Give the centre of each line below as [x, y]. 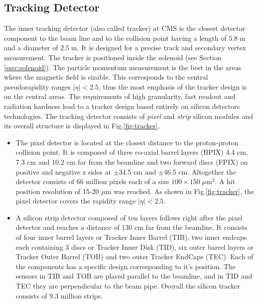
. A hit [225, 181]
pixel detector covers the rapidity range [76, 201]
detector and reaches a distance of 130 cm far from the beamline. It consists [131, 227]
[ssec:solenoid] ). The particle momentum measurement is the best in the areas [123, 67]
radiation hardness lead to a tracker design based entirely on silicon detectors [122, 106]
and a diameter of [31, 48]
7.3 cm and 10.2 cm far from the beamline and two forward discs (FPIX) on [132, 161]
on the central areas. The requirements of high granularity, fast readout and [120, 96]
